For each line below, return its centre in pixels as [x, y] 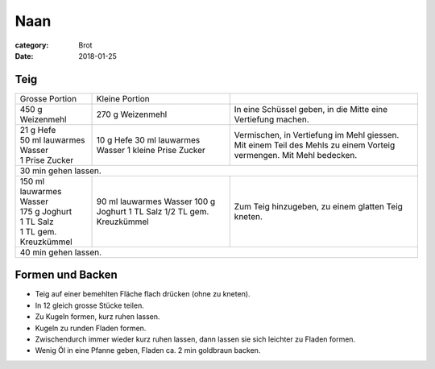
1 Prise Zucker [47, 160]
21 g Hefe [38, 130]
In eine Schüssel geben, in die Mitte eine [311, 109]
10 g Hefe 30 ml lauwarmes [148, 139]
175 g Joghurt [46, 211]
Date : [24, 56]
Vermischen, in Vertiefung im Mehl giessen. [317, 135]
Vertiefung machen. [271, 119]
